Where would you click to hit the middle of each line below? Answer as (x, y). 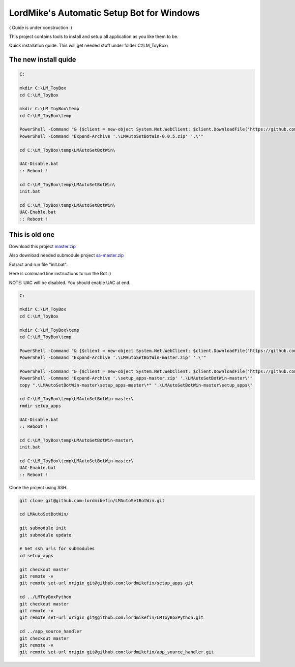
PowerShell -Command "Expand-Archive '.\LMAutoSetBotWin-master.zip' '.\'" (113, 358)
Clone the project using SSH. (38, 487)
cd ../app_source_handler (51, 632)
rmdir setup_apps (40, 406)
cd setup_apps (36, 556)
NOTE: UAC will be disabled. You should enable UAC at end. (70, 283)
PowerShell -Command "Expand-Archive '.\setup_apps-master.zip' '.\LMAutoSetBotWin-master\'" (136, 378)
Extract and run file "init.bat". (38, 264)
